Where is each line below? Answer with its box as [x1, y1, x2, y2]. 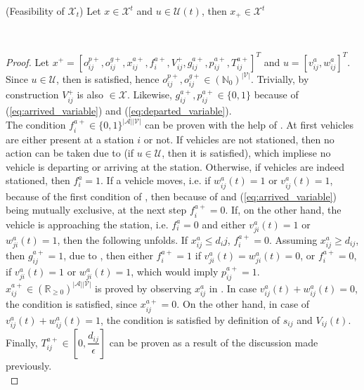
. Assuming [268, 232, 318, 247]
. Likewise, [126, 87, 172, 102]
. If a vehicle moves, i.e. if [100, 173, 211, 188]
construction [6, 87, 59, 102]
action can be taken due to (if [6, 145, 134, 160]
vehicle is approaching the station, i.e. [6, 216, 169, 231]
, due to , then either [63, 247, 153, 262]
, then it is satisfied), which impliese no [162, 145, 331, 160]
